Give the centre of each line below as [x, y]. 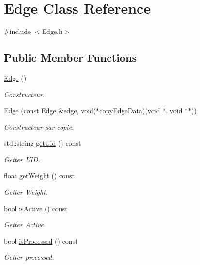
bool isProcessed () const [41, 240]
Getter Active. [25, 224]
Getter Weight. [26, 192]
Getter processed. [29, 257]
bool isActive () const [36, 208]
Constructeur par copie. [39, 126]
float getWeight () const [39, 175]
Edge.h [52, 31]
